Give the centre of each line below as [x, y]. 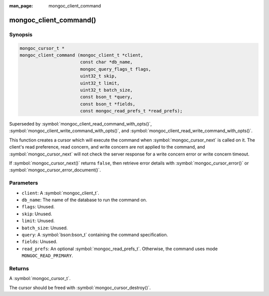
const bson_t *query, [106, 97]
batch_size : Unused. [45, 228]
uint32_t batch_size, [106, 90]
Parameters [24, 183]
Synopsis [21, 34]
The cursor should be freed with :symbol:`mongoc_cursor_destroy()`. [80, 288]
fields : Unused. [39, 242]
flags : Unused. [38, 207]
